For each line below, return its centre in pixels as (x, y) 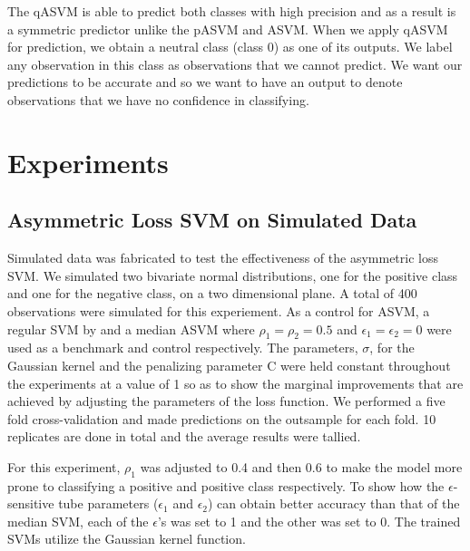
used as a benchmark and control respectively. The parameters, (183, 348)
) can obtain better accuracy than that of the (334, 503)
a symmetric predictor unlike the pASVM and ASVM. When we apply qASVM (228, 29)
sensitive (31, 503)
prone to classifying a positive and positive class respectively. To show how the (226, 485)
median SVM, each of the (78, 521)
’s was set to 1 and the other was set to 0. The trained (309, 521)
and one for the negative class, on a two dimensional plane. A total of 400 (212, 293)
